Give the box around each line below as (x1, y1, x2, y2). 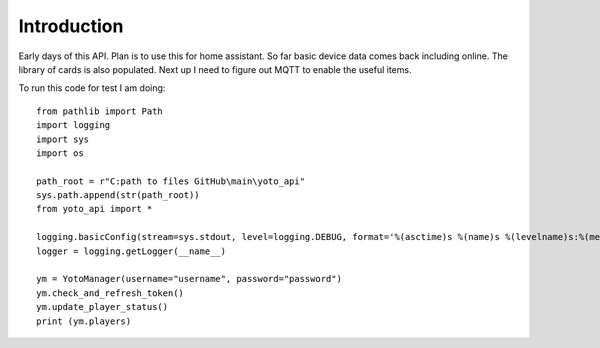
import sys (36, 133, 90, 145)
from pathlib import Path (36, 105, 164, 117)
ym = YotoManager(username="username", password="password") (36, 273, 342, 285)
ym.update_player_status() (36, 301, 169, 313)
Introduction (18, 15, 124, 37)
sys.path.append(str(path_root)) (36, 190, 200, 201)
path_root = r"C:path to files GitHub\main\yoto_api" (36, 175, 305, 187)
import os (36, 147, 84, 159)
